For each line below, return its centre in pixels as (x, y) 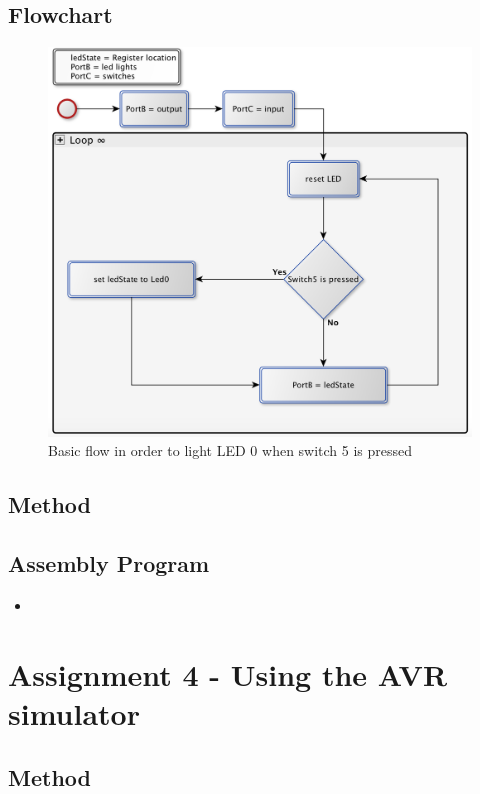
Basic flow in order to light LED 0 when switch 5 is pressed (230, 450)
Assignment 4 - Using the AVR (228, 673)
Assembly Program (109, 563)
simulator (74, 712)
